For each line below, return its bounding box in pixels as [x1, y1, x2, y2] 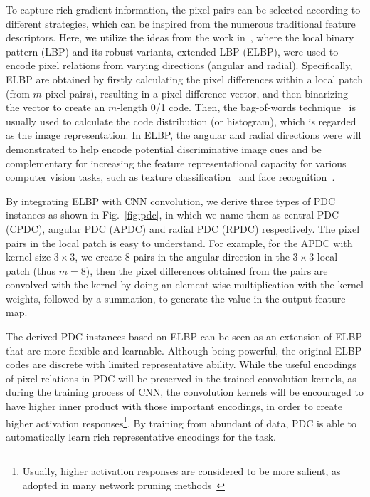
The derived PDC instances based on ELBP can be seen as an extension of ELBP [6, 329, 362, 344]
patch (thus [6, 263, 56, 278]
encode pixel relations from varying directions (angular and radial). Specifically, [6, 58, 353, 73]
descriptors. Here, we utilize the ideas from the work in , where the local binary [6, 30, 354, 45]
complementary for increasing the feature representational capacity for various [6, 155, 347, 170]
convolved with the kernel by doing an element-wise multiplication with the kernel [6, 277, 364, 292]
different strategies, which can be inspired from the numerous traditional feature [6, 16, 356, 31]
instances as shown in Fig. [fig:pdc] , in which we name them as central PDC [6, 207, 339, 222]
